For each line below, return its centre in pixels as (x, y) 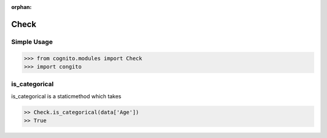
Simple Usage (32, 42)
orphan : (21, 7)
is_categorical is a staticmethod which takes (66, 96)
